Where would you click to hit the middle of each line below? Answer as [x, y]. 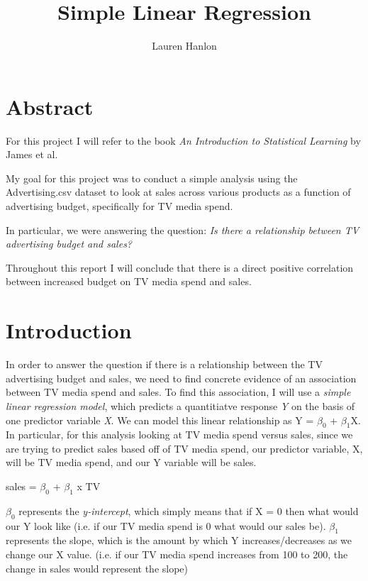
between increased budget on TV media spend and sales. [129, 281]
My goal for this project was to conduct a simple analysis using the [152, 178]
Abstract [50, 106]
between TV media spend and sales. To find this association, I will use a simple [178, 392]
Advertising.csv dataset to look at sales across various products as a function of [178, 192]
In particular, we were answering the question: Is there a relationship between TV [183, 229]
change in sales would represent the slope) [97, 568]
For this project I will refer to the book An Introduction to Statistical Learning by [183, 140]
